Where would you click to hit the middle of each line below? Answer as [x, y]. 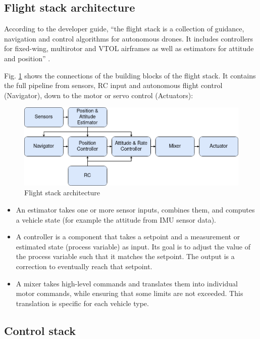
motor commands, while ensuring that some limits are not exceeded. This [129, 293]
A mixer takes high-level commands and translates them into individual [127, 283]
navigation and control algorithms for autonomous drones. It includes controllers [128, 38]
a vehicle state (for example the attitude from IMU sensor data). [116, 219]
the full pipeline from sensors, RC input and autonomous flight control [113, 85]
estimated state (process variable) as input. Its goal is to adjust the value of [133, 246]
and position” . [27, 58]
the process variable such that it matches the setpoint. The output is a [125, 256]
